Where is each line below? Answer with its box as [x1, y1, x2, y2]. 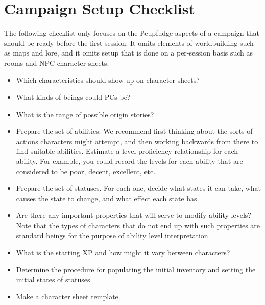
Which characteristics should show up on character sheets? [16, 74, 200, 85]
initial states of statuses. [16, 274, 92, 285]
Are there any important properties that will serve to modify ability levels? [16, 210, 251, 220]
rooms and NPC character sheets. [4, 57, 109, 68]
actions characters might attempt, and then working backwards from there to [16, 135, 258, 146]
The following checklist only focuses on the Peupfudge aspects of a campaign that [4, 27, 259, 38]
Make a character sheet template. [16, 291, 121, 301]
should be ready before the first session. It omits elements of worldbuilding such [4, 37, 254, 48]
